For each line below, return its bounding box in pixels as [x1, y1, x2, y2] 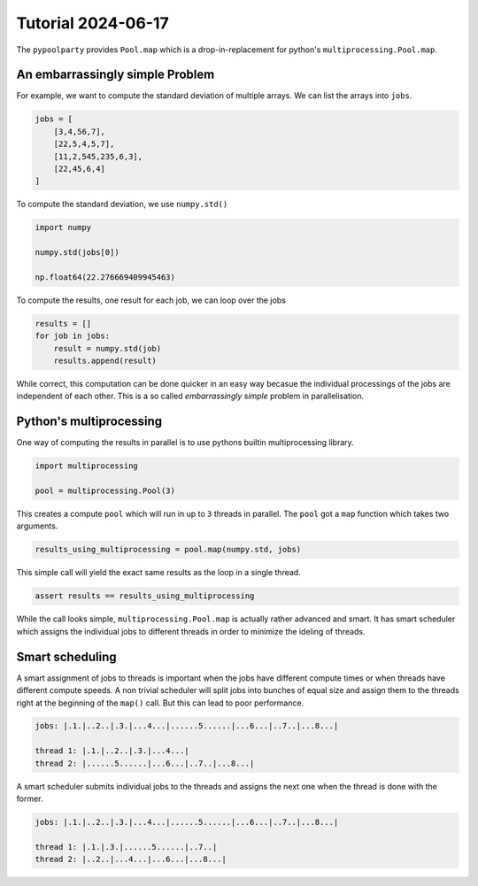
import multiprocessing [35, 461, 139, 471]
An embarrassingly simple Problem [16, 67, 215, 82]
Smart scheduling [16, 649, 117, 664]
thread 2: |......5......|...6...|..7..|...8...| [35, 758, 255, 768]
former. [16, 793, 43, 805]
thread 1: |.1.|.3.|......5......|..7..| [35, 842, 218, 851]
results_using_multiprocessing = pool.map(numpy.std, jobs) [35, 544, 302, 555]
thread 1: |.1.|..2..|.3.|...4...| [35, 746, 189, 756]
